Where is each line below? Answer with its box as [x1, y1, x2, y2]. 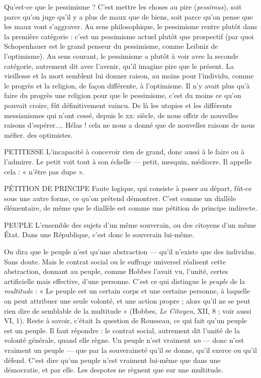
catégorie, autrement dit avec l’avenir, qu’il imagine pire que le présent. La [4, 60, 234, 71]
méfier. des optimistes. [4, 129, 73, 140]
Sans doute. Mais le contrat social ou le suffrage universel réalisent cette [4, 256, 226, 266]
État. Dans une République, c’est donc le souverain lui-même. [4, 229, 195, 240]
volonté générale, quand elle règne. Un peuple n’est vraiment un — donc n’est [4, 335, 244, 345]
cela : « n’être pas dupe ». [4, 166, 84, 176]
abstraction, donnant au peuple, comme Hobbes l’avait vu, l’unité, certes [4, 266, 228, 276]
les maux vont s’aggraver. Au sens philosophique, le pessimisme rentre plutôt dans [4, 21, 257, 32]
